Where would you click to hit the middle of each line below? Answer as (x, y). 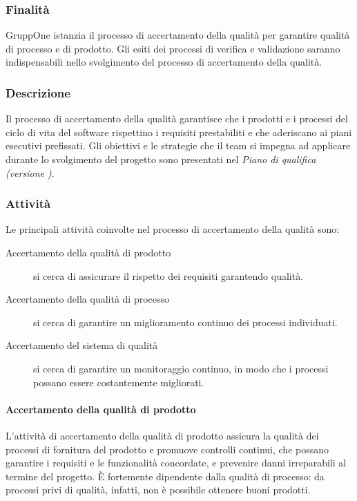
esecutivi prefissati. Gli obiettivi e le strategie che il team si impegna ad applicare (178, 145)
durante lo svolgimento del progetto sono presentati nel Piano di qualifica (161, 159)
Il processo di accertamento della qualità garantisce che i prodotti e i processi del (177, 119)
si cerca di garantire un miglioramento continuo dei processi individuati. (185, 322)
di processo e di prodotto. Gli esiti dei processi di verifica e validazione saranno (173, 48)
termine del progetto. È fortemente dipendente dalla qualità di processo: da (165, 476)
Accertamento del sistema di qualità (82, 345)
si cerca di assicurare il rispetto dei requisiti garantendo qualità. (168, 275)
